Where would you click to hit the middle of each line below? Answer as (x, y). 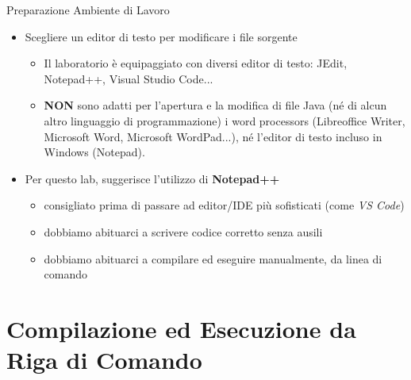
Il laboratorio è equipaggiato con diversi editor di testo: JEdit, (196, 63)
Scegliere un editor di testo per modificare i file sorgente (161, 36)
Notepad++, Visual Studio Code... (129, 78)
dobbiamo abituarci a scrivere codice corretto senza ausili (183, 231)
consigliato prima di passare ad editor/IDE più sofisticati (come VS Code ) (224, 205)
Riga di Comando (104, 360)
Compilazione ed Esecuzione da (181, 328)
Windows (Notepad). (94, 152)
